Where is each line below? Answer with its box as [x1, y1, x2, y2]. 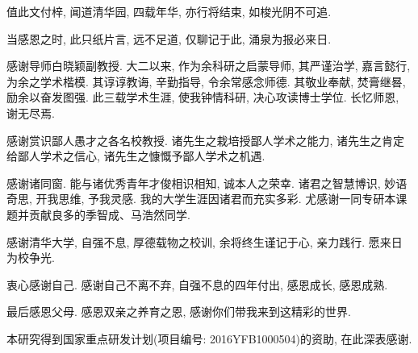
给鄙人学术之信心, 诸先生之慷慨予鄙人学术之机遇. [6, 147, 265, 164]
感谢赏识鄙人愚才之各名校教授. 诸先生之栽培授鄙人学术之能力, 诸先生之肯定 [6, 131, 405, 148]
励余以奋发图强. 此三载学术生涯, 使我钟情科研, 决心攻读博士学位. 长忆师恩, [6, 89, 399, 106]
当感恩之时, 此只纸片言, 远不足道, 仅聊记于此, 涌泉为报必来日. [6, 30, 332, 47]
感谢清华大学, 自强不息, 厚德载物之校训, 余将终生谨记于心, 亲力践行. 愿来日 [6, 233, 403, 250]
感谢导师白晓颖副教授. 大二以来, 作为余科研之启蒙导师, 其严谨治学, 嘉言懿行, [6, 57, 411, 74]
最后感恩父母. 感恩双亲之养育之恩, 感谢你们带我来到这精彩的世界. [6, 303, 351, 320]
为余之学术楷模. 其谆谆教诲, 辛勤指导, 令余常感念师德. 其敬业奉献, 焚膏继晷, [6, 73, 406, 89]
